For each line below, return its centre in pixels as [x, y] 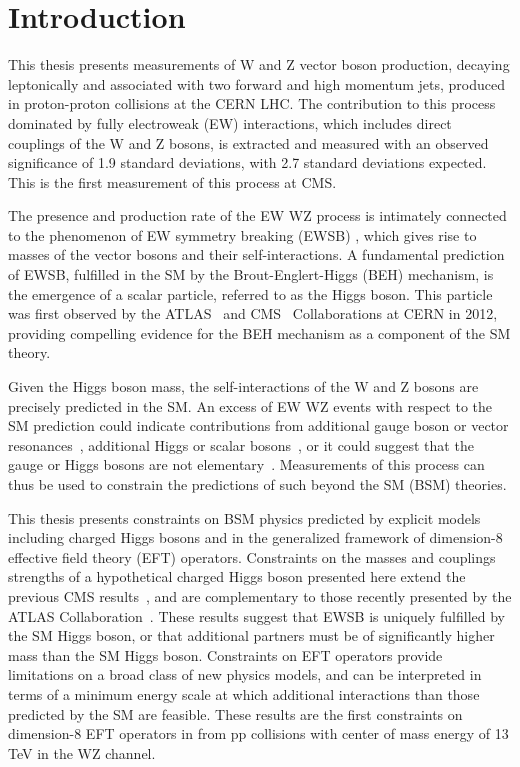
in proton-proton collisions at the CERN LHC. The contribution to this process [252, 103]
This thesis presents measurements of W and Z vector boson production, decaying [259, 64]
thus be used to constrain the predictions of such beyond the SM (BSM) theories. [257, 484]
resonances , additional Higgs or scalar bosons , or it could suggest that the [241, 444]
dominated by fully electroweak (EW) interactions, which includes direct [230, 122]
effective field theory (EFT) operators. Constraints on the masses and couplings [252, 556]
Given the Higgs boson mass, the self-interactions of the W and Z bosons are [243, 386]
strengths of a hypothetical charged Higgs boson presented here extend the [237, 576]
